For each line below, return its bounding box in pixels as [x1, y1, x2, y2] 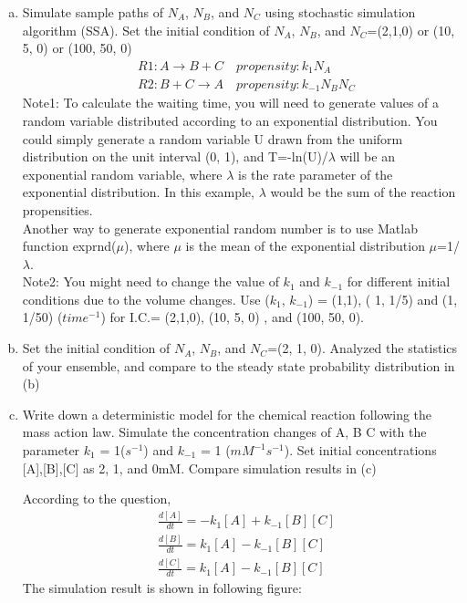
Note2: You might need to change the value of [22, 272, 279, 291]
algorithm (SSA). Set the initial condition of [22, 20, 270, 39]
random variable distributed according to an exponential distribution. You [22, 110, 438, 130]
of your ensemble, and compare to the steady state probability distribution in [22, 356, 455, 375]
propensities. [22, 200, 93, 219]
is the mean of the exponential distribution [185, 236, 425, 255]
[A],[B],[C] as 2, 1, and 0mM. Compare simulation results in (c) [22, 458, 377, 477]
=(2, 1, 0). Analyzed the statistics [267, 338, 458, 358]
